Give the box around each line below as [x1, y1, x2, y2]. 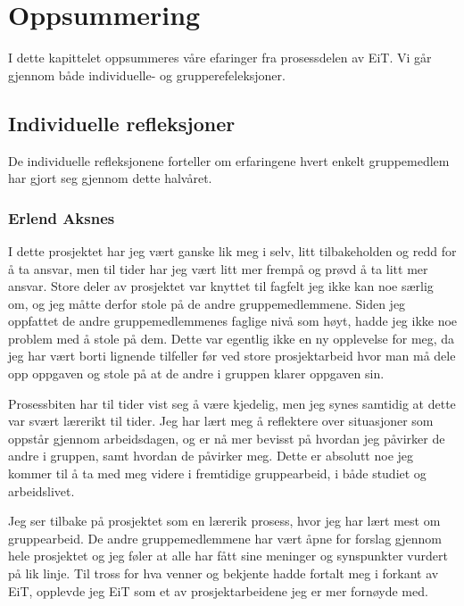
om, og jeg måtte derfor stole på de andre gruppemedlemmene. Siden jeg [8, 294, 406, 312]
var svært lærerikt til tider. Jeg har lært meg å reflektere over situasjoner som [8, 411, 434, 430]
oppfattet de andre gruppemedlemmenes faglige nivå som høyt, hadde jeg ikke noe [8, 311, 458, 330]
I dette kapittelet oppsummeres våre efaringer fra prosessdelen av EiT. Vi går [8, 48, 432, 67]
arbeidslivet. [8, 481, 75, 500]
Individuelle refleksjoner [8, 109, 236, 137]
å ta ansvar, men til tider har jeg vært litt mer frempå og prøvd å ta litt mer [8, 259, 428, 278]
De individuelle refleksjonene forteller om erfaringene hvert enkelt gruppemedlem [8, 151, 450, 170]
